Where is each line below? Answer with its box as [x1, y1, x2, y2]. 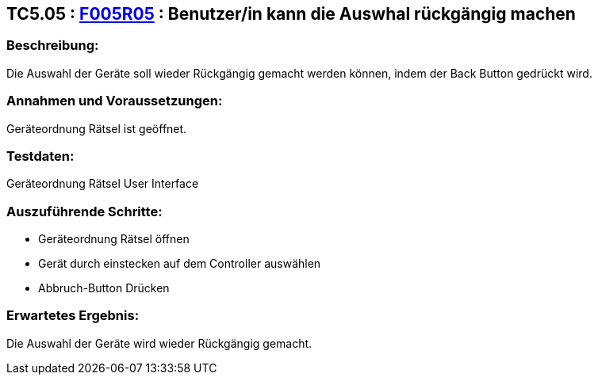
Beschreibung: [6, 37, 99, 54]
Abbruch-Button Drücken [38, 281, 170, 295]
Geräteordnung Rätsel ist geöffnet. [6, 121, 187, 135]
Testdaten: [6, 147, 75, 164]
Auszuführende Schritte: [6, 203, 163, 219]
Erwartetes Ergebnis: [6, 307, 140, 324]
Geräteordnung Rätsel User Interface [6, 177, 199, 191]
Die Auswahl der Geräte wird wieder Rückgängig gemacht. [6, 336, 312, 350]
